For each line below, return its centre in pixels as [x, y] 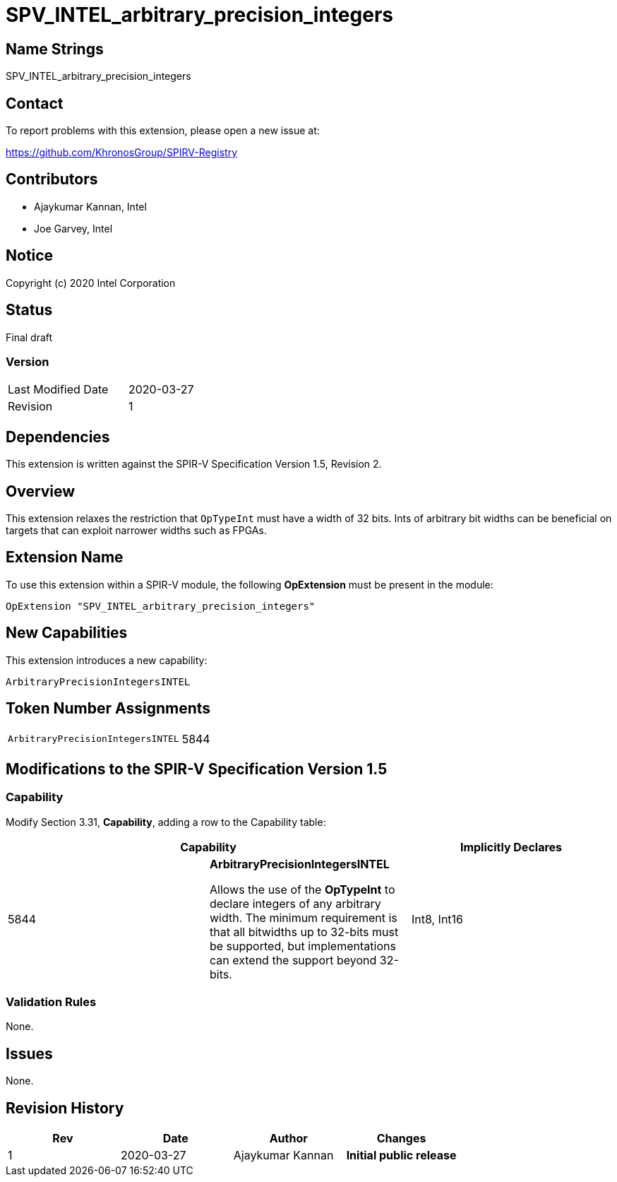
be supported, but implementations [302, 946]
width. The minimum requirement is [303, 917]
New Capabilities [67, 633]
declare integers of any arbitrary [295, 903]
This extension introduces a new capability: [107, 660]
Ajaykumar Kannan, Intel [90, 206]
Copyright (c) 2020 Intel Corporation [91, 283]
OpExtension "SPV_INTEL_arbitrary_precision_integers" [161, 606]
